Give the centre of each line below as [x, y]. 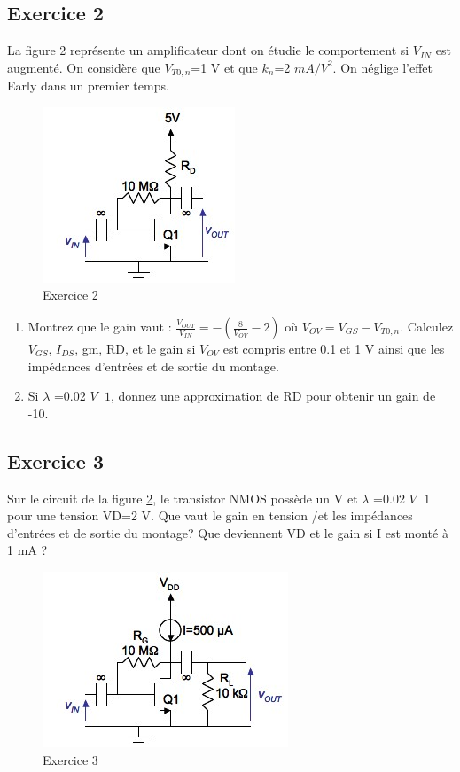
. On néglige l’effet [382, 67]
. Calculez [427, 327]
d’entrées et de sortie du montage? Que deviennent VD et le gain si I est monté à [228, 532]
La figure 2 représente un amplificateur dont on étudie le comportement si [208, 50]
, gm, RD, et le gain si [135, 349]
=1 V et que [224, 67]
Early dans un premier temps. [88, 86]
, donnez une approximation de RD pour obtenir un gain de [273, 396]
